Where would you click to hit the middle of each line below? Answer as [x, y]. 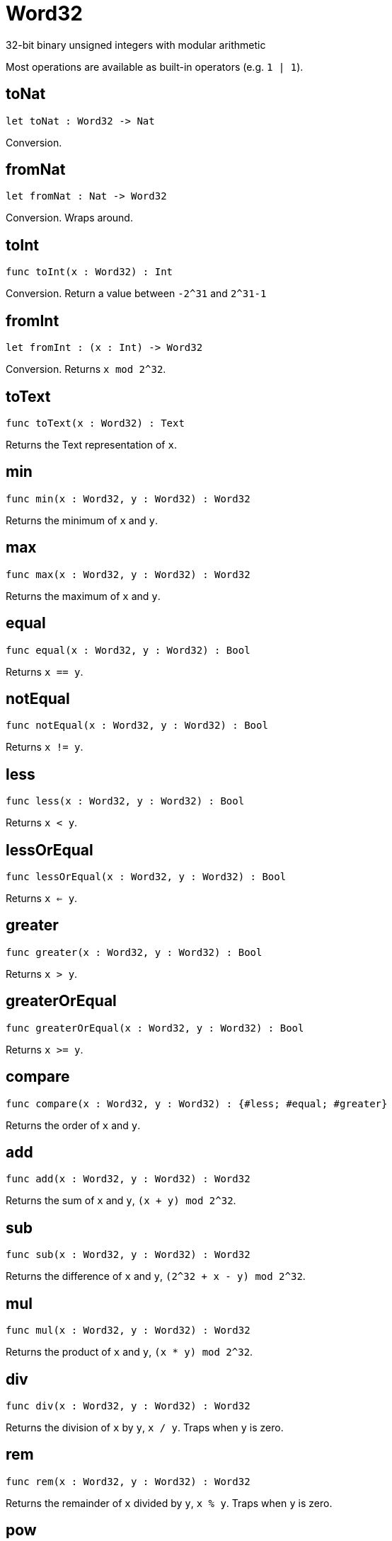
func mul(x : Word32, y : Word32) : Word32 [128, 1331]
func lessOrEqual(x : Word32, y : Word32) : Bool [146, 877]
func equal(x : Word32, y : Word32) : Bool [128, 650]
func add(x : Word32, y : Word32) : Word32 [128, 1179]
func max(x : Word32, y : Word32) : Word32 [128, 574]
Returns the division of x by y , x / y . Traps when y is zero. [145, 1427]
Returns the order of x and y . [73, 1125]
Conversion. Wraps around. [69, 218]
